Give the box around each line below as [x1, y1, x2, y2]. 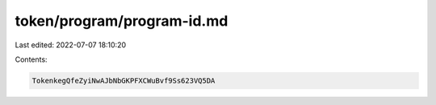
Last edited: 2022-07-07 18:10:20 [15, 40, 127, 50]
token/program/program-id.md [15, 12, 228, 30]
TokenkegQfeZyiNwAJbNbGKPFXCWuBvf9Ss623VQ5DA [31, 76, 216, 85]
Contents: [15, 55, 48, 64]
